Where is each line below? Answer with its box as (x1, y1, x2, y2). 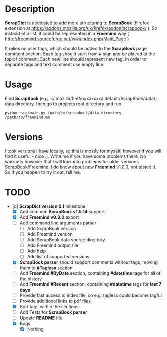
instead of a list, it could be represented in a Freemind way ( (5, 30, 129, 36)
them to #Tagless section (19, 265, 73, 271)
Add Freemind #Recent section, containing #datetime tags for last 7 (19, 281, 162, 287)
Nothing (27, 326, 44, 332)
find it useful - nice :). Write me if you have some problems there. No (5, 153, 146, 159)
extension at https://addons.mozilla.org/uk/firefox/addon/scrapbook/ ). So (5, 25, 157, 31)
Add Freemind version (27, 231, 73, 237)
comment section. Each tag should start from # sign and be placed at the (5, 51, 156, 57)
